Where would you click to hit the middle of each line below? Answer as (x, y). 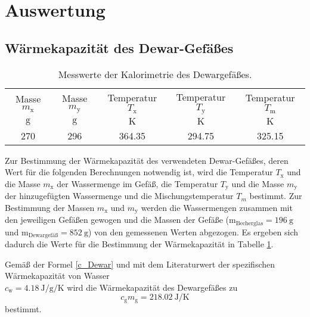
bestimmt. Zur (276, 196)
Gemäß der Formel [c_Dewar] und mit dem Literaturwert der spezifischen (140, 264)
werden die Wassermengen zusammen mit (217, 207)
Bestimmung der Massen (50, 207)
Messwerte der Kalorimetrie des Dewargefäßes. (155, 74)
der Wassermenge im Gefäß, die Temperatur (137, 183)
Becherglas (249, 223)
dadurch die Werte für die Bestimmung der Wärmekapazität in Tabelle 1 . (139, 244)
